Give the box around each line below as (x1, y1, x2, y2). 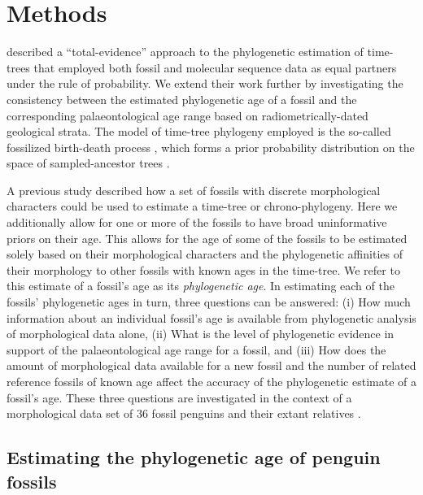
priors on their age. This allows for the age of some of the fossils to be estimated (7, 229, 408, 246)
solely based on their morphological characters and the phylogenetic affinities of (7, 245, 403, 263)
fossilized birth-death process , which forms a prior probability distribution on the (7, 138, 415, 155)
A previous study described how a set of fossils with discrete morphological (7, 181, 381, 198)
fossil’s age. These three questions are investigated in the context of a (7, 389, 352, 406)
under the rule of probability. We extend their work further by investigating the (7, 75, 403, 92)
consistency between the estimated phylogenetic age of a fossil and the (7, 90, 357, 107)
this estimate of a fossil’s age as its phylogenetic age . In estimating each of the (7, 277, 395, 294)
